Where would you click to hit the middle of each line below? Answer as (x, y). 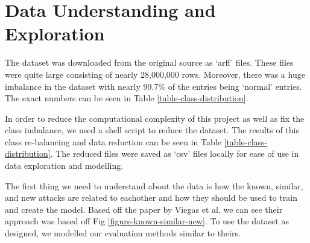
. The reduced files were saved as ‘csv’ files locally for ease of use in (175, 153)
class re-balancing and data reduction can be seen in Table (113, 141)
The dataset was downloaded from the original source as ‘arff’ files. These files (149, 62)
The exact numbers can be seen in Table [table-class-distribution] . (127, 98)
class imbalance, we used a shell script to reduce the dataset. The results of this (152, 130)
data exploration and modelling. (64, 166)
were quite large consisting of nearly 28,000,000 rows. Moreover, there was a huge (155, 74)
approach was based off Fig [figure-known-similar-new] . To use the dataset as (147, 221)
